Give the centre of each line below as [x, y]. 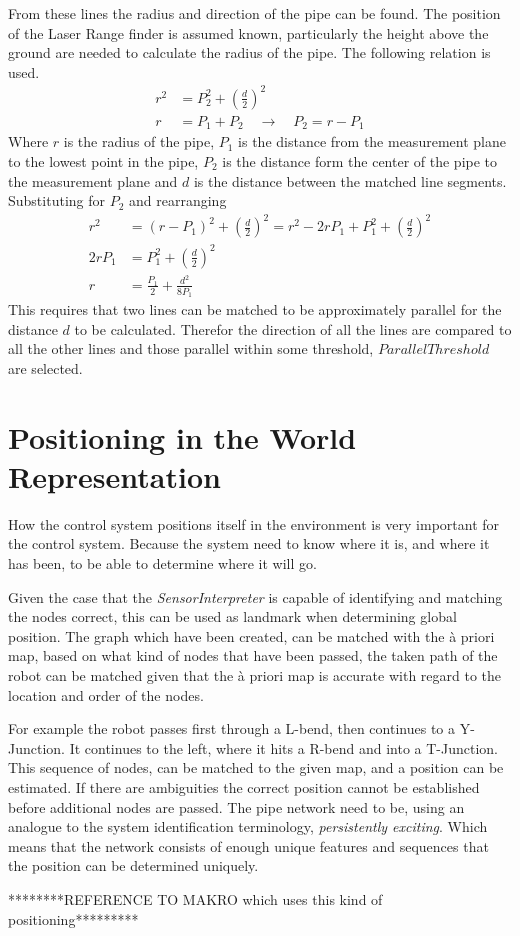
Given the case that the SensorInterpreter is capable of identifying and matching [255, 596]
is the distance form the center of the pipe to [360, 160]
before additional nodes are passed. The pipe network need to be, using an [236, 806]
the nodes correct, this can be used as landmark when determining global [232, 616]
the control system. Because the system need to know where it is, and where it [249, 543]
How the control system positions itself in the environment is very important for [254, 523]
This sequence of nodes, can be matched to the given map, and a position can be [256, 767]
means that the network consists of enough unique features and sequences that [248, 845]
